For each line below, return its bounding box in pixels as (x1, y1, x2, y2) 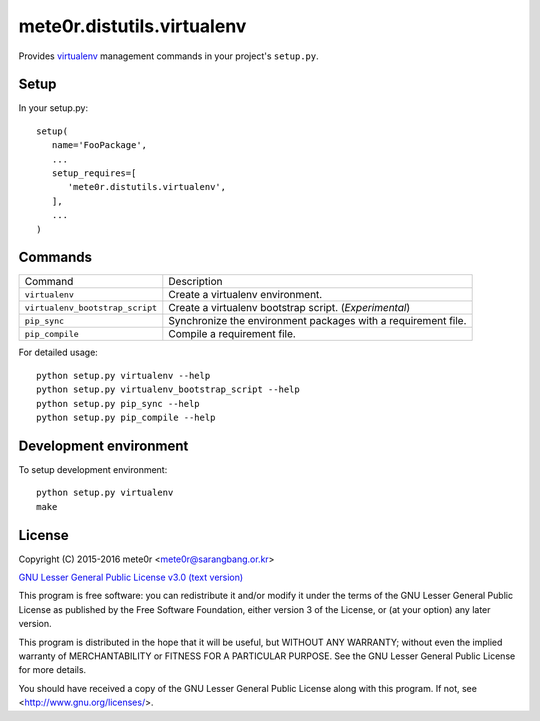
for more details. (18, 664, 87, 676)
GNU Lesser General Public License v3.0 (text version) (18, 571, 244, 584)
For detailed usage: (18, 346, 99, 359)
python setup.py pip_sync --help (36, 398, 200, 409)
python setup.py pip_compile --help (36, 412, 216, 424)
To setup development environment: (18, 463, 168, 475)
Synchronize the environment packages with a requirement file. (168, 314, 467, 328)
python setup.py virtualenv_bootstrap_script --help (36, 384, 300, 395)
